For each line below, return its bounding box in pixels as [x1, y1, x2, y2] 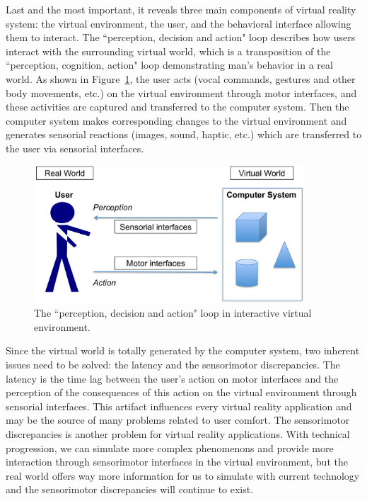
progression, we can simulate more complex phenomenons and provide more [6, 440, 334, 455]
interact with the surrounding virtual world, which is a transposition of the [6, 43, 331, 58]
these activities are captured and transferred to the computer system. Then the [6, 99, 349, 114]
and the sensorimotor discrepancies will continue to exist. [6, 482, 254, 497]
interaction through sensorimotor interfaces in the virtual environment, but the [6, 454, 348, 469]
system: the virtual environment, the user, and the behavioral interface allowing [6, 16, 351, 30]
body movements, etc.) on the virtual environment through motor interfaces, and [6, 85, 357, 100]
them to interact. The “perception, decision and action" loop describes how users [6, 30, 356, 45]
